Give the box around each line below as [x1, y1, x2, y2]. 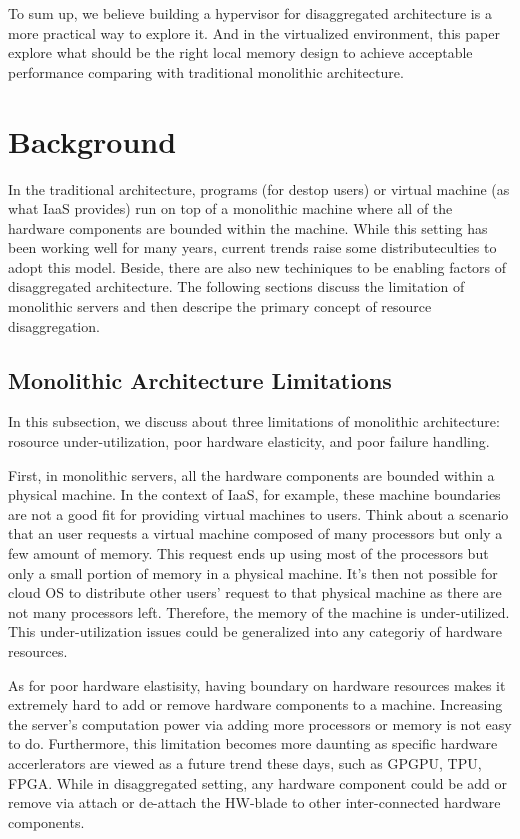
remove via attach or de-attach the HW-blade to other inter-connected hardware [8, 792, 501, 813]
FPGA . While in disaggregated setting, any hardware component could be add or [8, 772, 508, 793]
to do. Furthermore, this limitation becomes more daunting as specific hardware [8, 733, 498, 754]
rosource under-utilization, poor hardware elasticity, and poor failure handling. [8, 431, 490, 452]
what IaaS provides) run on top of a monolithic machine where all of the [8, 198, 453, 219]
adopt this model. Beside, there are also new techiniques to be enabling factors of [8, 256, 507, 277]
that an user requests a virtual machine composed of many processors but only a [8, 523, 503, 544]
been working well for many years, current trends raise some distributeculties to [8, 237, 497, 258]
